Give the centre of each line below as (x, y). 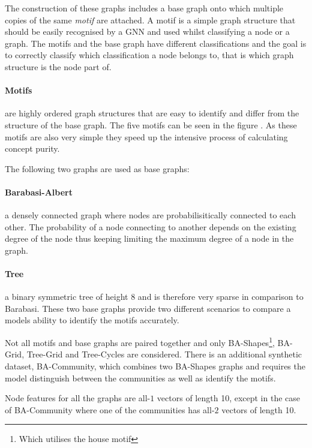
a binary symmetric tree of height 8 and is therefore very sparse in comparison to (154, 297)
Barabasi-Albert (39, 192)
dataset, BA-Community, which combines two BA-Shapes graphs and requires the (155, 366)
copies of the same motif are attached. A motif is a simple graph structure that (150, 19)
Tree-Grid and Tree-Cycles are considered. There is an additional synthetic (164, 354)
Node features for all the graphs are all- (78, 398)
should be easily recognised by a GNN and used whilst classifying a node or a (147, 31)
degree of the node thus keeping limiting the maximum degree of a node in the (149, 238)
